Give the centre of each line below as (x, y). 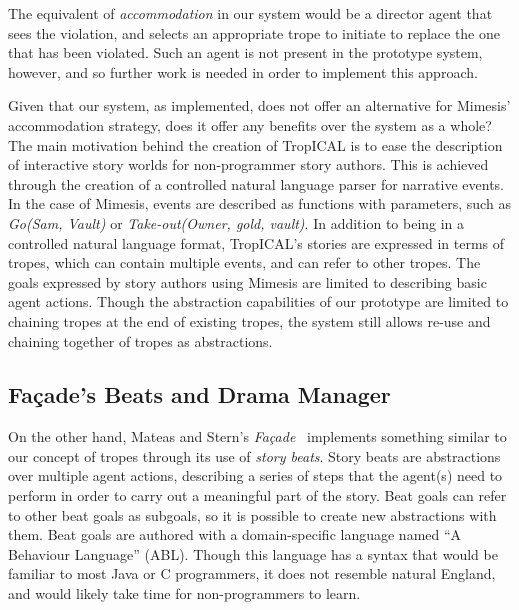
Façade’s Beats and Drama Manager (199, 394)
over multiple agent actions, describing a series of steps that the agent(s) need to (255, 475)
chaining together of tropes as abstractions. (140, 340)
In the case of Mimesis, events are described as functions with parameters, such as (259, 203)
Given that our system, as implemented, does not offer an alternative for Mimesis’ (259, 105)
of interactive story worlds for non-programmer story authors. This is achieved (248, 164)
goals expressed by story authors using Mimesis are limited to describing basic (247, 281)
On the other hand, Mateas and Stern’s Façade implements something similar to (257, 436)
